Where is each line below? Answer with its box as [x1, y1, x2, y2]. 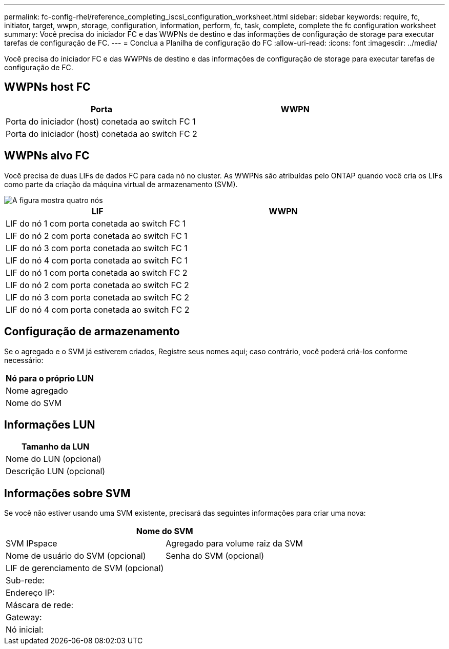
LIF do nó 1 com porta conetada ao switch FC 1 [6, 218, 186, 229]
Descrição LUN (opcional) [6, 466, 106, 477]
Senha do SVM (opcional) [166, 551, 264, 561]
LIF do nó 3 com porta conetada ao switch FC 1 [6, 242, 188, 253]
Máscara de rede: [6, 600, 74, 611]
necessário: [4, 355, 44, 364]
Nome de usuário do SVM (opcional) [6, 551, 146, 561]
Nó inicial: [6, 624, 44, 635]
